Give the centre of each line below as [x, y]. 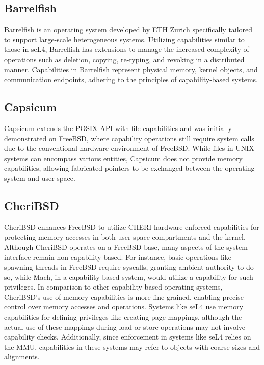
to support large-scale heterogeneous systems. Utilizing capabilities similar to [124, 39]
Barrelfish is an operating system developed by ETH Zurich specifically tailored [128, 29]
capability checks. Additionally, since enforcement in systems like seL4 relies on [128, 337]
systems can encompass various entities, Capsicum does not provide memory [123, 158]
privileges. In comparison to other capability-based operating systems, [113, 287]
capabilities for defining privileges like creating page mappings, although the [123, 317]
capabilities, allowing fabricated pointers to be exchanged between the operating [129, 168]
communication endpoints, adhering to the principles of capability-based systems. [131, 79]
